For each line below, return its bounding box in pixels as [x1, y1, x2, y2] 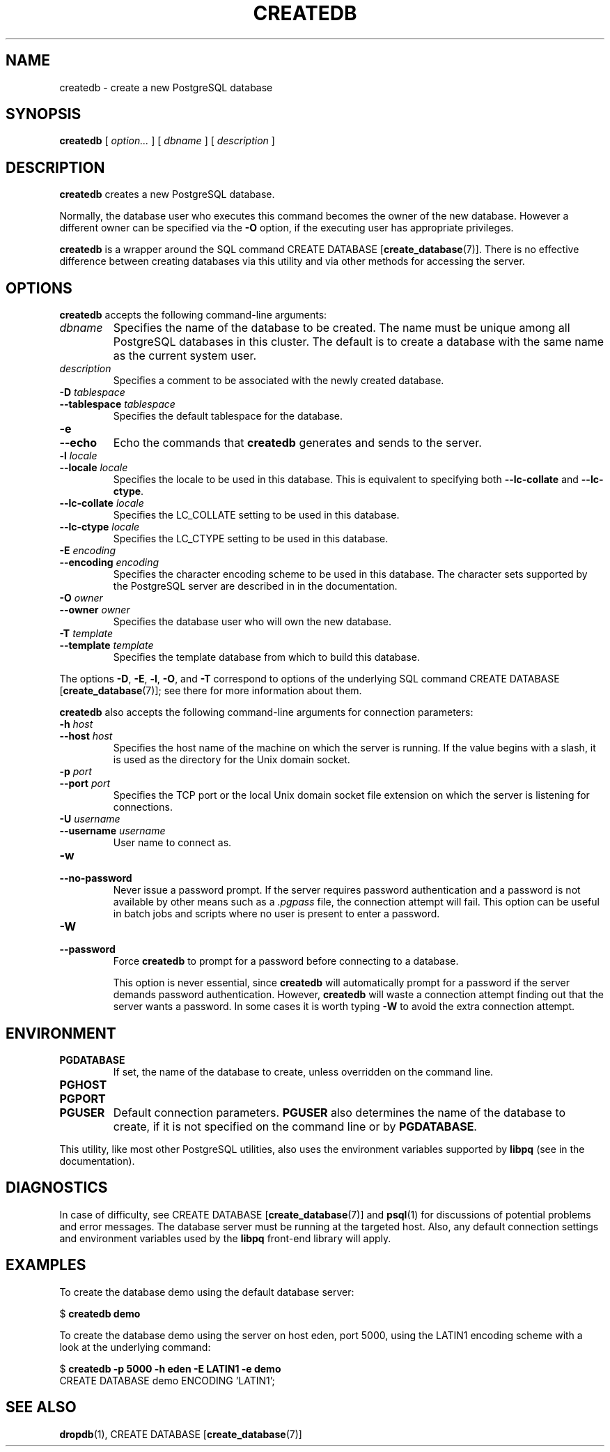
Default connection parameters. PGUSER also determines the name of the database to [113, 1105, 566, 1119]
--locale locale [59, 461, 128, 474]
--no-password [59, 872, 132, 885]
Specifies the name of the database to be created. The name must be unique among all [113, 321, 570, 335]
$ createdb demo [59, 1307, 141, 1320]
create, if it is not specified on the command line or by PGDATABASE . [113, 1119, 477, 1133]
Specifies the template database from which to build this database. [113, 651, 420, 664]
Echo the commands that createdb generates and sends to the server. [113, 436, 482, 450]
